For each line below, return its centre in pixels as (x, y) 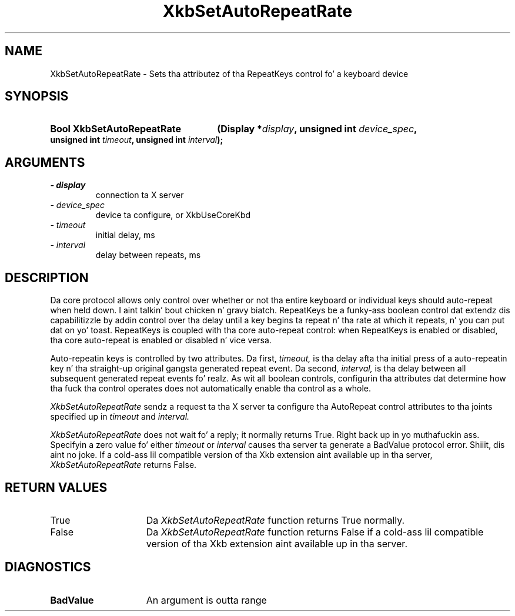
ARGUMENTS (45, 162)
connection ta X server (140, 195)
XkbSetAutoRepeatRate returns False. (123, 465)
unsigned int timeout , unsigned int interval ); (137, 140)
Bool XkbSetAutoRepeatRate (116, 129)
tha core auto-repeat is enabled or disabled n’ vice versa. (161, 340)
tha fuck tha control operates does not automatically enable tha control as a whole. (211, 389)
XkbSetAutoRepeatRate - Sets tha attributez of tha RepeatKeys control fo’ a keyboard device (229, 73)
